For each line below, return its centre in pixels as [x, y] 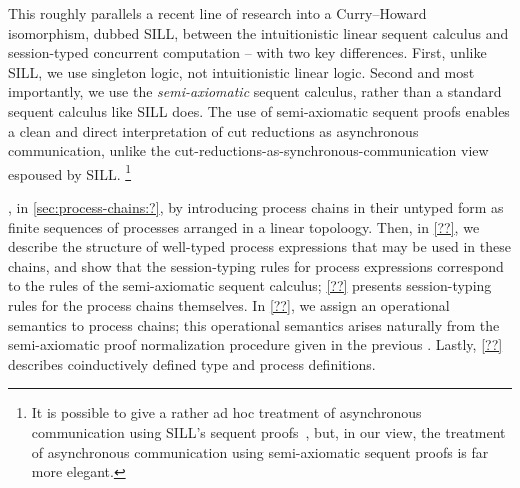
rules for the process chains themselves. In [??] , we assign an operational [229, 304]
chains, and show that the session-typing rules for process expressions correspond [256, 265]
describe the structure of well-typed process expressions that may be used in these [259, 246]
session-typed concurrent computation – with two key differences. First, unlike [247, 52]
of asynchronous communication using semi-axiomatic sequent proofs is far [260, 451]
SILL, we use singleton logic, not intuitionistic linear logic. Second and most [241, 71]
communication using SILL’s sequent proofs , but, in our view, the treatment [268, 431]
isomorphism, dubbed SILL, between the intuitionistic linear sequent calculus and [258, 32]
